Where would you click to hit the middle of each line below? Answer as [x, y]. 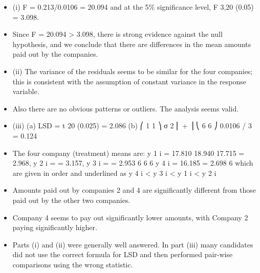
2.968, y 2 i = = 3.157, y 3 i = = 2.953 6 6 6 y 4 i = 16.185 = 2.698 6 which [133, 163]
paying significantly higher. [55, 227]
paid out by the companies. [55, 54]
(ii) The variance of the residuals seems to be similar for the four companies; [133, 71]
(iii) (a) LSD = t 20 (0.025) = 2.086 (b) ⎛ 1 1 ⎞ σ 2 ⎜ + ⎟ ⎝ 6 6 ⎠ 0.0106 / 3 [132, 126]
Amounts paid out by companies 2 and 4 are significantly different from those [134, 190]
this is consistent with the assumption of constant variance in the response [129, 81]
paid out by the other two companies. [71, 200]
